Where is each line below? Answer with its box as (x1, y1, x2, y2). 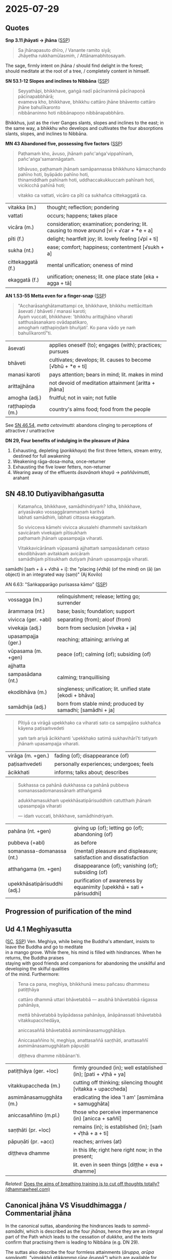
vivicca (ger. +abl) (8, 616, 52, 623)
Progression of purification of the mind (5, 907, 132, 916)
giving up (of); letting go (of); (74, 824, 144, 831)
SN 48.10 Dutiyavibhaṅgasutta (5, 490, 104, 498)
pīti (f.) (8, 235, 25, 242)
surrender (57, 599, 81, 606)
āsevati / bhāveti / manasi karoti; (17, 308, 87, 314)
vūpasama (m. (8, 647, 42, 654)
